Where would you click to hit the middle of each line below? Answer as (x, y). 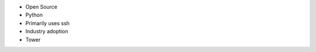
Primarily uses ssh (48, 23)
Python (34, 15)
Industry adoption (47, 32)
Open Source (42, 7)
